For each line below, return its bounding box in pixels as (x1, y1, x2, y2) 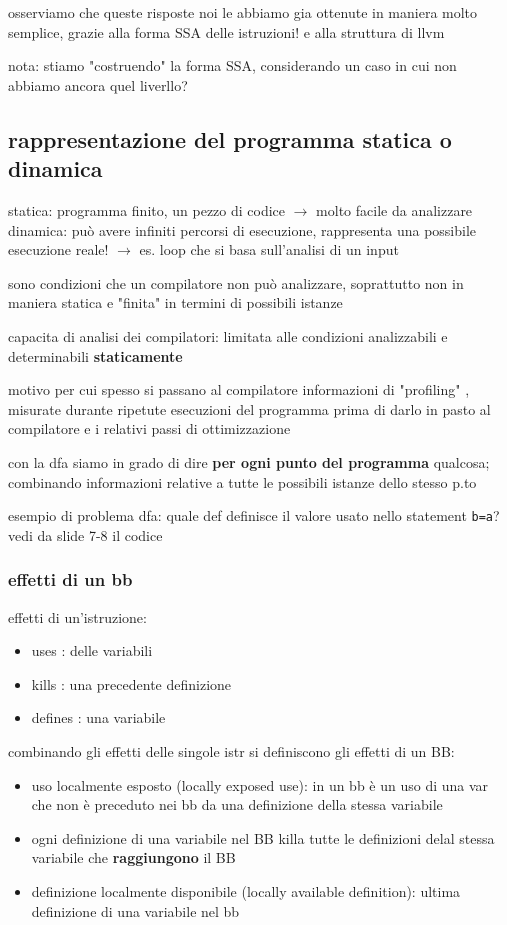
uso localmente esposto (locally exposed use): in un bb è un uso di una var (31, 774, 489, 795)
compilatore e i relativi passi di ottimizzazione (8, 418, 291, 439)
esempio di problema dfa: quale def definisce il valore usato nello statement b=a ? (8, 505, 500, 526)
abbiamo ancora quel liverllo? (8, 74, 188, 95)
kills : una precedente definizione (31, 673, 232, 694)
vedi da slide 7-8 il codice (8, 524, 163, 545)
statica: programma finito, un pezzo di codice (8, 199, 286, 220)
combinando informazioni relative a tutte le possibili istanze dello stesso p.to (8, 471, 477, 492)
